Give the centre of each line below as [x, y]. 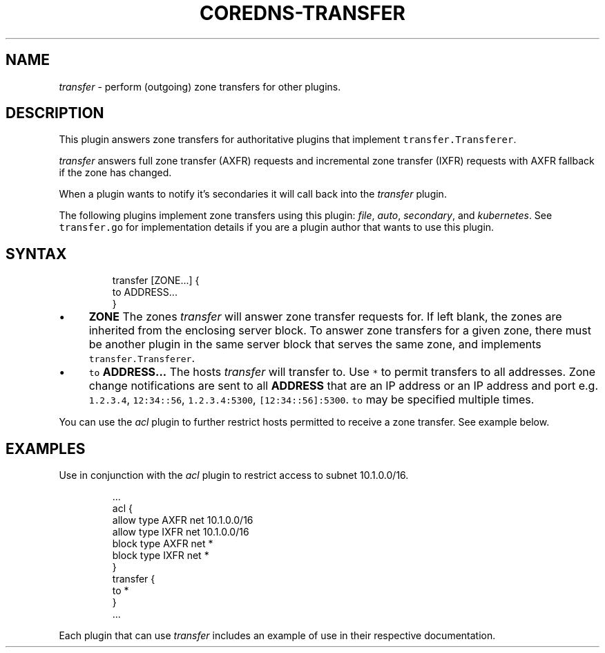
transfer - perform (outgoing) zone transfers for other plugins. [200, 86]
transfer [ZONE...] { [156, 281]
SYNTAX [36, 254]
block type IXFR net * [161, 556]
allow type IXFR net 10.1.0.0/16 [181, 532]
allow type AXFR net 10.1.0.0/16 [183, 520]
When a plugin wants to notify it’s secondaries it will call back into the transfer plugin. [253, 194]
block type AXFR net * [163, 544]
